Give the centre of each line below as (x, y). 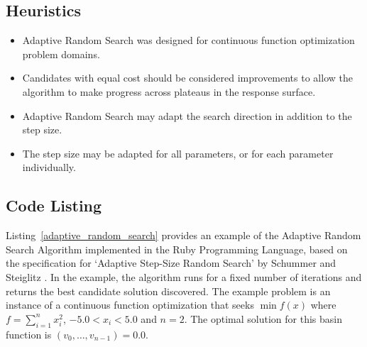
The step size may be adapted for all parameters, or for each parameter (178, 153)
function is (29, 334)
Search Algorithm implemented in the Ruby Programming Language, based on (177, 249)
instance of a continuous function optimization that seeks (130, 305)
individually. (49, 167)
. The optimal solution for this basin (263, 318)
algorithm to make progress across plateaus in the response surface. (169, 91)
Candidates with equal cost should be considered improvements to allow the (187, 78)
